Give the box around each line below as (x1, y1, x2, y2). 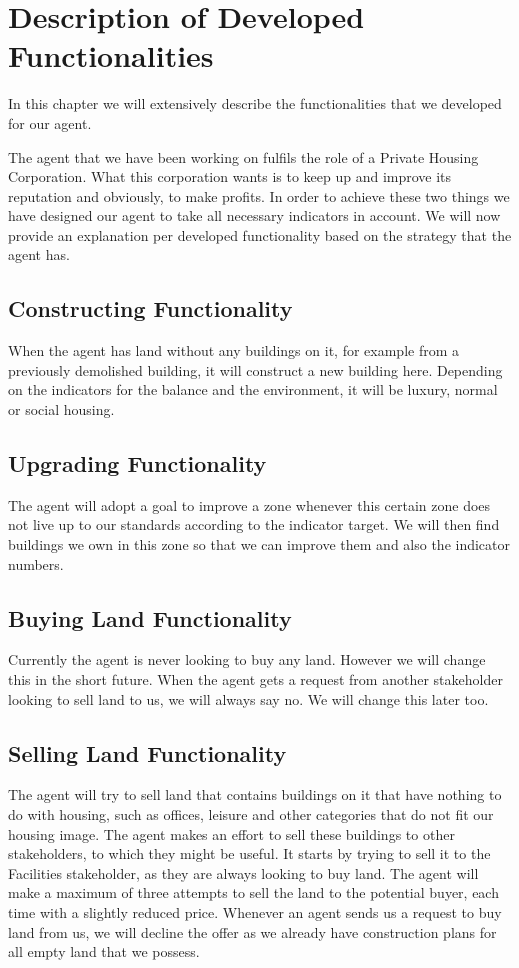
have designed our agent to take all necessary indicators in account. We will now (8, 205, 501, 226)
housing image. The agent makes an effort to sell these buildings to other (8, 823, 455, 844)
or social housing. (8, 399, 115, 420)
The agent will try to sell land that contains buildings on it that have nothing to (8, 784, 502, 805)
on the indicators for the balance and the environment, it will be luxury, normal (8, 379, 498, 400)
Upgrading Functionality (8, 448, 267, 479)
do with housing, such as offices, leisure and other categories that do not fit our (8, 804, 494, 824)
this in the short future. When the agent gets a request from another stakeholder (8, 669, 503, 690)
